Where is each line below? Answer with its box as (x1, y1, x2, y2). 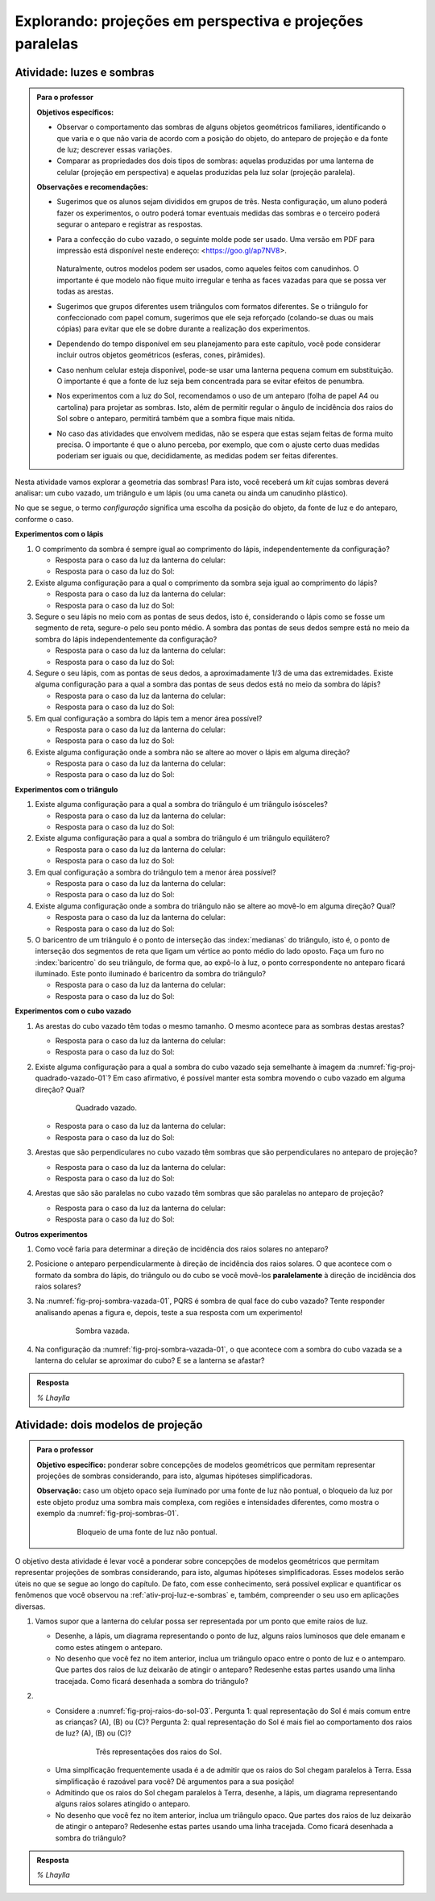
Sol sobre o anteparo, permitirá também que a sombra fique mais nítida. (56, 414, 296, 424)
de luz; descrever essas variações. (56, 144, 172, 154)
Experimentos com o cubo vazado (14, 1006, 132, 1016)
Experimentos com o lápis (14, 529, 104, 539)
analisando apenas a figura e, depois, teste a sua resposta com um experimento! (35, 1307, 304, 1317)
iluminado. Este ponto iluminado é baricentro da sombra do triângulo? (35, 969, 267, 979)
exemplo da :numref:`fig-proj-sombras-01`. (36, 1509, 180, 1519)
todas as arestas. (56, 286, 114, 296)
